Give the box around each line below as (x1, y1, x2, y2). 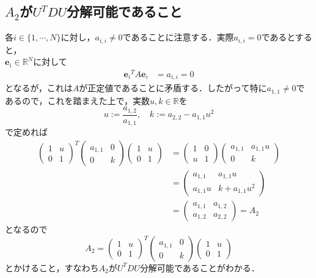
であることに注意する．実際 (122, 31, 234, 43)
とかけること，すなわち (5, 261, 99, 274)
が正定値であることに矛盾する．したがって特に (79, 81, 267, 94)
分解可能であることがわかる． (139, 261, 260, 274)
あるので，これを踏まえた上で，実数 (5, 94, 150, 107)
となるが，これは (5, 81, 73, 94)
